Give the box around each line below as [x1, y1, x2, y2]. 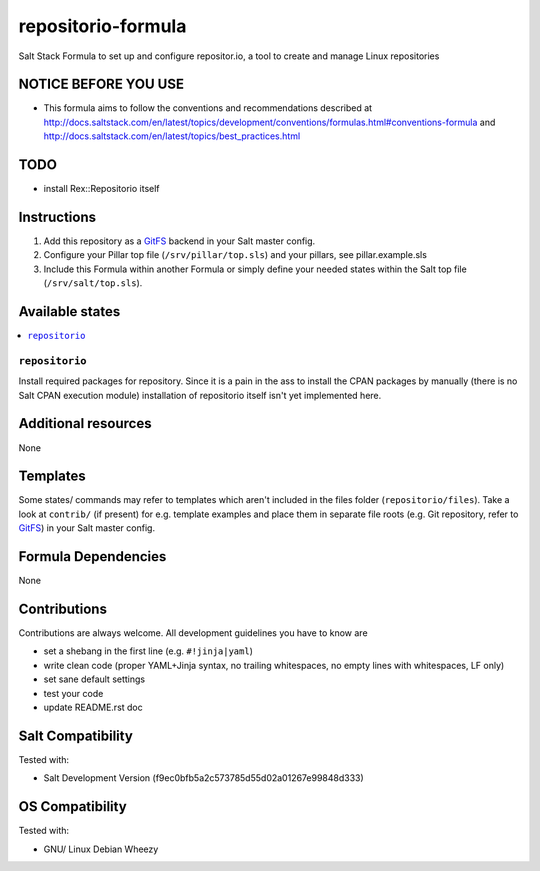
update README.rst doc [43, 701, 144, 714]
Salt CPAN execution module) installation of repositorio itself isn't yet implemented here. [18, 389, 382, 401]
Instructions [18, 208, 97, 225]
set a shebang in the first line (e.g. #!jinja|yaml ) [43, 645, 254, 657]
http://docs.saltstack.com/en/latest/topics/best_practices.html [43, 130, 301, 142]
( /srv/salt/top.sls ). [43, 277, 143, 289]
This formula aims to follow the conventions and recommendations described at [43, 102, 373, 114]
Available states [18, 303, 121, 320]
